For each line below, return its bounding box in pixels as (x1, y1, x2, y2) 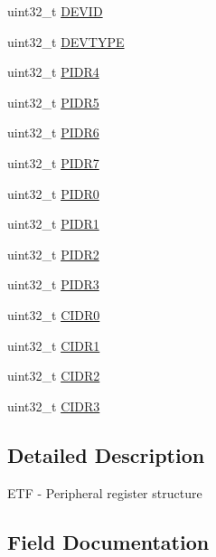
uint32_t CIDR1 (7, 335, 100, 354)
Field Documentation (7, 527, 210, 555)
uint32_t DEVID (7, 2, 103, 20)
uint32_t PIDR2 (7, 244, 99, 263)
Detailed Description (7, 440, 205, 468)
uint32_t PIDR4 (7, 62, 99, 81)
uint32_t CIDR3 (7, 396, 100, 415)
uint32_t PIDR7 (7, 153, 99, 172)
